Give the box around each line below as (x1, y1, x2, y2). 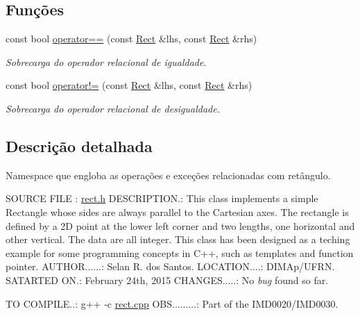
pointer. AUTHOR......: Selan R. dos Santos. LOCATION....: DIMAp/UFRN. (6, 259, 335, 274)
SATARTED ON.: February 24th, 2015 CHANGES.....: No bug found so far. (6, 272, 329, 287)
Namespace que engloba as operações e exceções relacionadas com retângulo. (6, 167, 331, 182)
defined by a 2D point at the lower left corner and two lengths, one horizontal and (6, 218, 355, 233)
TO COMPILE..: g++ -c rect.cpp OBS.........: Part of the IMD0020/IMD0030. (6, 296, 338, 310)
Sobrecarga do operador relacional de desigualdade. (6, 101, 220, 115)
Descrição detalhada (6, 135, 153, 156)
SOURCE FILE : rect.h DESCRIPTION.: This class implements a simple (6, 191, 318, 206)
